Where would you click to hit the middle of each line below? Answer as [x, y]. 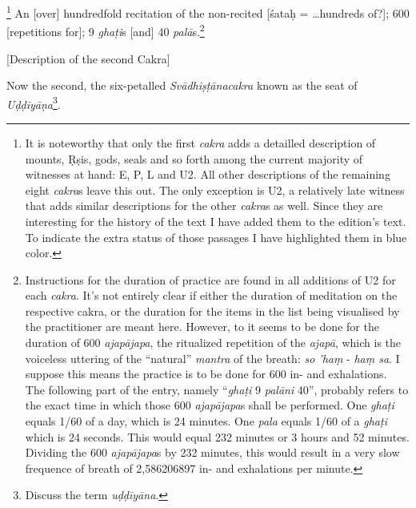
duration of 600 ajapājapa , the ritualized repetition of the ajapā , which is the [213, 343]
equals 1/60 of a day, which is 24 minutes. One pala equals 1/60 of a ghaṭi [206, 421]
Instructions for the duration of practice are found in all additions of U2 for [210, 279]
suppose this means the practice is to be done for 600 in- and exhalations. [206, 374]
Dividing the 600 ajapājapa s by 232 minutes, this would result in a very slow [212, 452]
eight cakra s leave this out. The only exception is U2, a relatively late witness [215, 189]
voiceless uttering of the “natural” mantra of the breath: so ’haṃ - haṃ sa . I [212, 358]
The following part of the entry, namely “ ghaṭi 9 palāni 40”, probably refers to [217, 389]
